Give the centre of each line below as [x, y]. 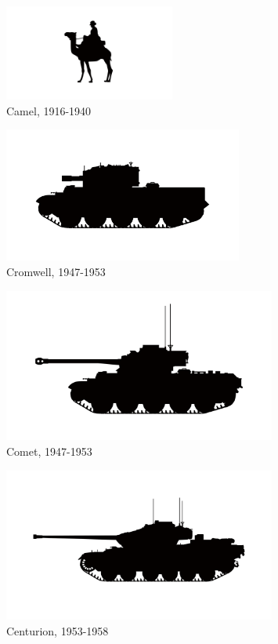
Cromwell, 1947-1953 [56, 271]
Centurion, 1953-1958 [58, 630]
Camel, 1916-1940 [49, 110]
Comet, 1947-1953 [49, 451]
